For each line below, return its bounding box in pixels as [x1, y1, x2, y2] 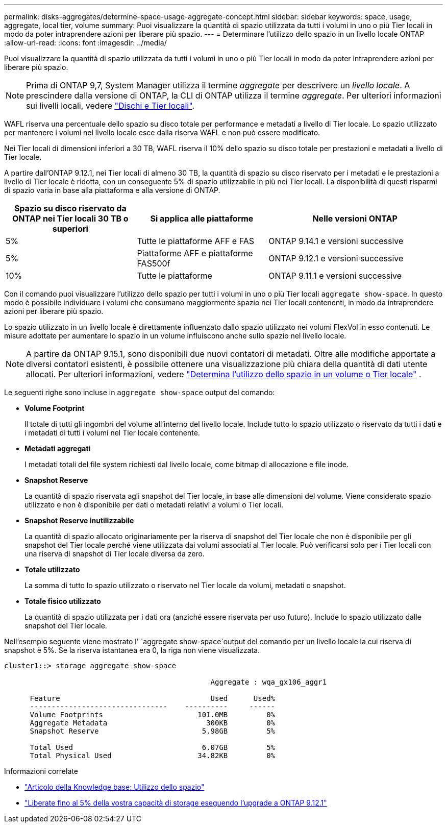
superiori [52, 224, 88, 234]
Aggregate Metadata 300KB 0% [30, 719, 276, 727]
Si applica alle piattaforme [150, 213, 254, 224]
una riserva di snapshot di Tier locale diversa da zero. [24, 549, 205, 558]
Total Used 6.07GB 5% [30, 743, 276, 751]
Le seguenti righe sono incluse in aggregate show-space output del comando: [4, 388, 275, 397]
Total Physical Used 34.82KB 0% [30, 751, 276, 760]
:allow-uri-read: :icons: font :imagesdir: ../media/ [4, 38, 167, 47]
